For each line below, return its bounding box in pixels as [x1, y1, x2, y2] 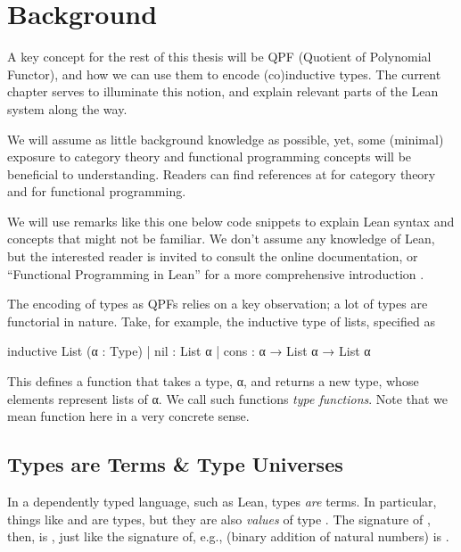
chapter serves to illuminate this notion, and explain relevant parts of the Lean [7, 82, 439, 101]
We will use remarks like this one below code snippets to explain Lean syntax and [7, 211, 455, 230]
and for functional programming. [7, 182, 186, 201]
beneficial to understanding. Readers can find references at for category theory [7, 164, 436, 183]
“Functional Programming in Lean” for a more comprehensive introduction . [7, 264, 424, 283]
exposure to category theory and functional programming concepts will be [7, 147, 412, 166]
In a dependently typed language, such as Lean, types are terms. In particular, [7, 492, 437, 511]
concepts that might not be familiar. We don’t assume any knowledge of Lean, [7, 229, 435, 248]
